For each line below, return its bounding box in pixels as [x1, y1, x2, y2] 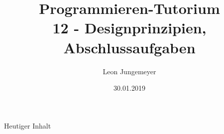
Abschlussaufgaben [63, 37, 196, 57]
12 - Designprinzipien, [52, 17, 207, 38]
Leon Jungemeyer [103, 66, 156, 76]
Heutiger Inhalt [4, 120, 51, 131]
